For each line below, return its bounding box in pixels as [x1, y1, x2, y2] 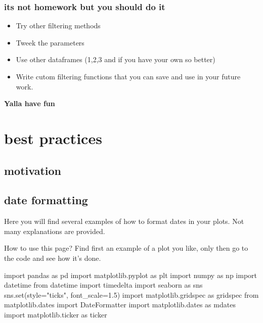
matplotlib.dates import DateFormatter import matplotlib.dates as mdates [4, 299, 236, 310]
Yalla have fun [4, 98, 55, 109]
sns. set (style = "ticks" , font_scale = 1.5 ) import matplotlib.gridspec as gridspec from [4, 289, 259, 300]
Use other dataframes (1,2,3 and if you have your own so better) [16, 54, 215, 65]
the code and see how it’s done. [4, 252, 101, 263]
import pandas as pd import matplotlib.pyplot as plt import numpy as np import [4, 269, 257, 280]
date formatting [4, 192, 88, 208]
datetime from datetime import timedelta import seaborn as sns [4, 280, 203, 290]
